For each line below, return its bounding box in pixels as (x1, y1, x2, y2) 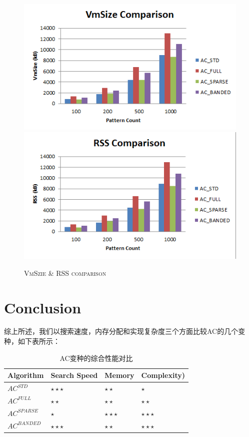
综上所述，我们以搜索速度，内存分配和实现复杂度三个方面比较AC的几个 (4, 326, 238, 336)
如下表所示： (17, 336, 60, 346)
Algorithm (7, 370, 44, 380)
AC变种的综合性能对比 (59, 352, 133, 363)
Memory (104, 370, 134, 380)
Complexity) (141, 370, 185, 380)
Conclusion (4, 297, 81, 317)
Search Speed (50, 370, 98, 380)
